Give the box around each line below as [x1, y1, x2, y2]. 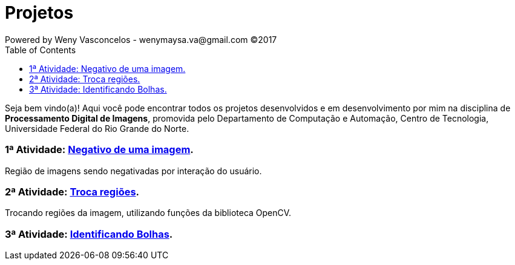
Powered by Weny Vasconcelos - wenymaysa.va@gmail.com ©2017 [5, 34, 277, 45]
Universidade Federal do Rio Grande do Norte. [5, 123, 189, 134]
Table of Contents [5, 44, 76, 55]
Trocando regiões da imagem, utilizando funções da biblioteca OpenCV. [5, 208, 292, 218]
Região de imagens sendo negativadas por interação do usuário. [5, 165, 262, 176]
